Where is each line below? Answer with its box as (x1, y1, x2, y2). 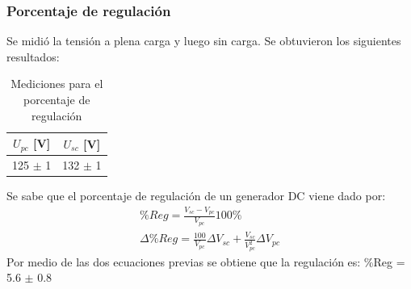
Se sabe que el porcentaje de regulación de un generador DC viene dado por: (6, 186, 386, 203)
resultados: (6, 48, 60, 65)
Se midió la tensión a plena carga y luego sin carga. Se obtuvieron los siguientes (6, 32, 401, 49)
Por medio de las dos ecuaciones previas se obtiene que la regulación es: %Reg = (6, 253, 405, 270)
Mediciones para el (10, 75, 103, 92)
